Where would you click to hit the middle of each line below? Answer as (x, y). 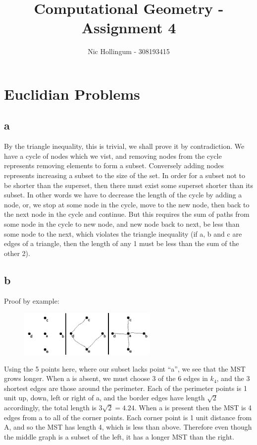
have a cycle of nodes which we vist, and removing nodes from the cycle (113, 156)
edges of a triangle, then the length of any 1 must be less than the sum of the (122, 243)
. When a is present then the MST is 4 (193, 407)
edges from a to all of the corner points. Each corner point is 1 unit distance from (128, 417)
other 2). (17, 253)
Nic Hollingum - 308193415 (129, 51)
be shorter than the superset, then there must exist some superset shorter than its (129, 185)
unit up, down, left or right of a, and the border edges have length (104, 398)
